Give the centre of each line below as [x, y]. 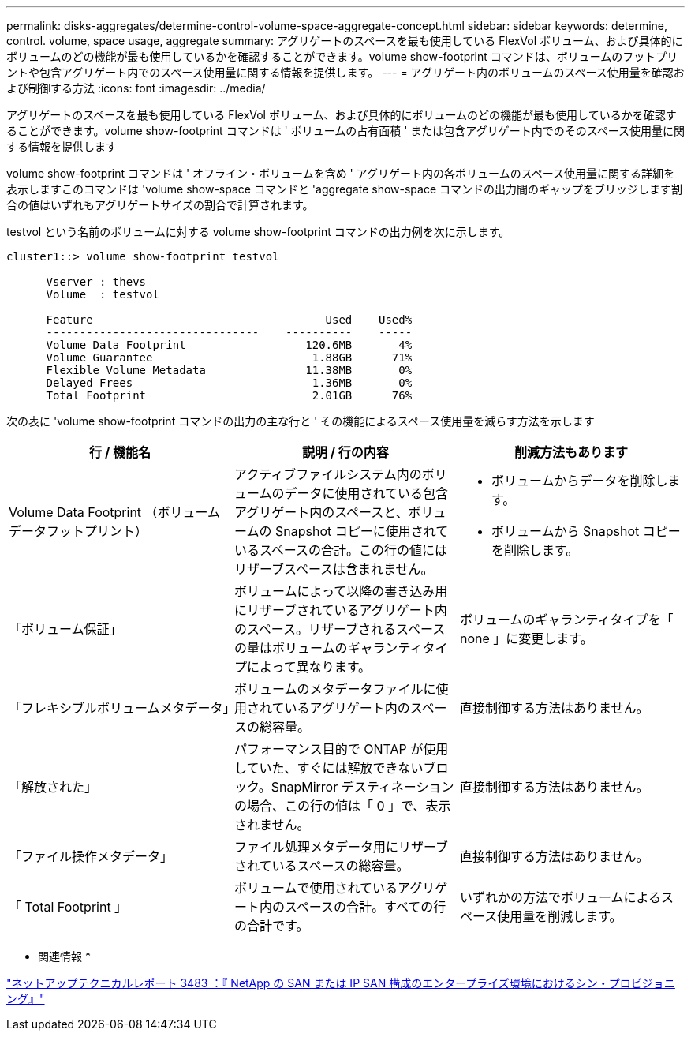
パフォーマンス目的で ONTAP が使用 [341, 749]
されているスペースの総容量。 [321, 866]
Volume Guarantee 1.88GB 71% [229, 358]
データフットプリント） [78, 531]
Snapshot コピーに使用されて [362, 531]
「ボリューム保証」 [65, 629]
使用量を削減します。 [560, 916]
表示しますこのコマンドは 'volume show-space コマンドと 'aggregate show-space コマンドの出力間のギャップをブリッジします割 [345, 189]
